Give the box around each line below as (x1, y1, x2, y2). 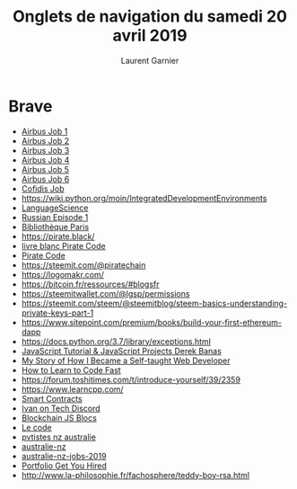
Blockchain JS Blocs (21, 412, 98, 423)
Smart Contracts (21, 393, 83, 404)
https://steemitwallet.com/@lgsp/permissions (21, 288, 190, 298)
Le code (21, 422, 52, 432)
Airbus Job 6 (21, 173, 70, 184)
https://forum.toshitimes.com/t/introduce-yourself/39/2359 (21, 374, 241, 385)
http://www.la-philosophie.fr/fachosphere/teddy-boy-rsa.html (21, 469, 250, 480)
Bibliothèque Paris (21, 221, 90, 232)
